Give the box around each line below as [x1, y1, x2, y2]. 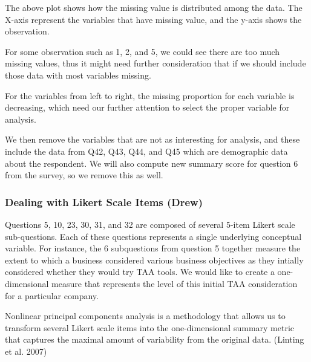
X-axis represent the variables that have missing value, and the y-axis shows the [5, 13, 302, 25]
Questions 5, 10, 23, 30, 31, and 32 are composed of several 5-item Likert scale [5, 218, 295, 230]
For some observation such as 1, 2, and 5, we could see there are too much [5, 45, 280, 57]
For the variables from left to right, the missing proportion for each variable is [5, 89, 295, 102]
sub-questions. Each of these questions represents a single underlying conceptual [5, 230, 302, 242]
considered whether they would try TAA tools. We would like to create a [5, 265, 275, 278]
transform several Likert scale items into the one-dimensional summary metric [5, 321, 295, 334]
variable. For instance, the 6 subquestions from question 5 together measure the [5, 242, 301, 254]
